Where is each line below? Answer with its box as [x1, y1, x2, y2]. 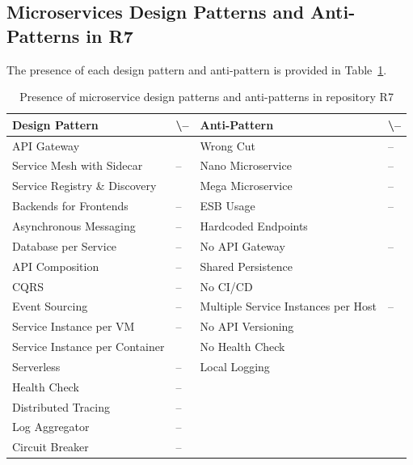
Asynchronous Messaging [12, 218, 136, 234]
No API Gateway [200, 237, 285, 254]
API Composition [12, 257, 99, 274]
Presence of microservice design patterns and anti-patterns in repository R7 [19, 88, 394, 105]
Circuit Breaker [12, 438, 89, 455]
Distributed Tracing [12, 398, 110, 415]
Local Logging [200, 357, 270, 374]
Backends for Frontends [12, 197, 129, 214]
